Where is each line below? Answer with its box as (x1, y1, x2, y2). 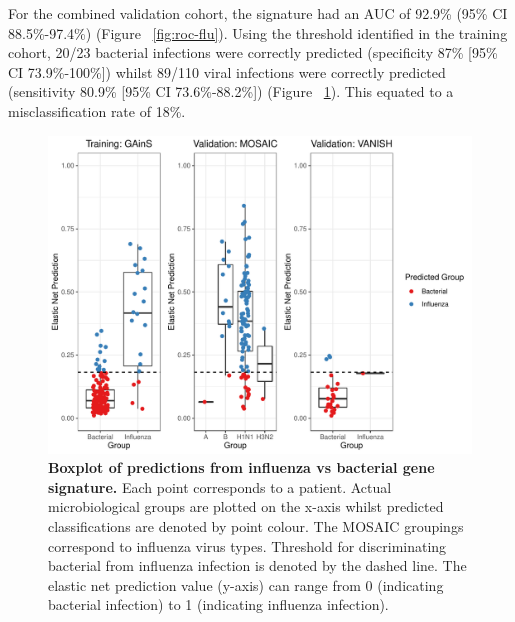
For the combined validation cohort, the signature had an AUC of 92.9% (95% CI (8, 3, 508, 23)
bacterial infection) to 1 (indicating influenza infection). (48, 594, 389, 615)
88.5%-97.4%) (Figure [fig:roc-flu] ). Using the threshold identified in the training (8, 22, 508, 43)
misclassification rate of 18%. (8, 100, 186, 121)
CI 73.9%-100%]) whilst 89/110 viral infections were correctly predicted (8, 61, 446, 82)
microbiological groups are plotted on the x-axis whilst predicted (48, 496, 444, 517)
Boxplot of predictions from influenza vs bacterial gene (48, 457, 435, 478)
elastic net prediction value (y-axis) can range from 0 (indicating (48, 574, 444, 595)
